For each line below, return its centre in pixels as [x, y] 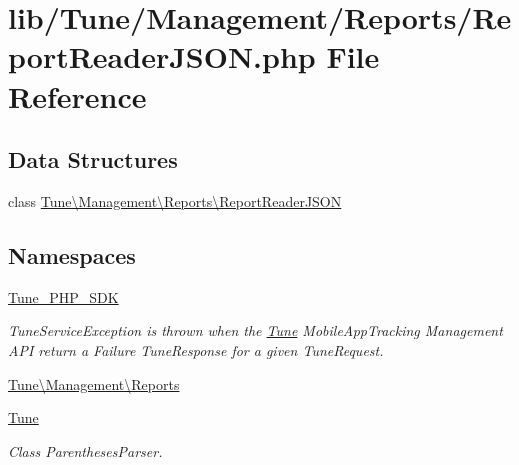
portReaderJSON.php [162, 56]
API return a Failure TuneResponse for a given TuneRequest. [196, 349]
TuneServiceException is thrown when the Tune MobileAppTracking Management [255, 330]
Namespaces [72, 254]
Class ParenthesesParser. [85, 450]
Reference [77, 95]
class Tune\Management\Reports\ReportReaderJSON [175, 200]
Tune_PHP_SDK [63, 296]
